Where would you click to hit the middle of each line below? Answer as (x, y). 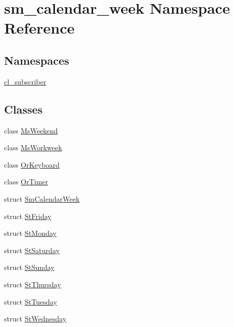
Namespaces (37, 60)
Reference (39, 28)
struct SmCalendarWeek (42, 198)
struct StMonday (31, 233)
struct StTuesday (31, 301)
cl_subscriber (25, 81)
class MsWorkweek (33, 147)
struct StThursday (33, 284)
